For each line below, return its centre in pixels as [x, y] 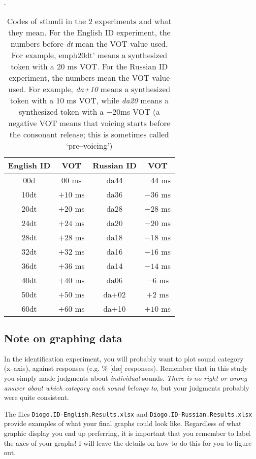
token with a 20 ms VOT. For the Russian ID [89, 66]
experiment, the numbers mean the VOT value [89, 77]
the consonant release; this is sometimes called [89, 134]
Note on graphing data [63, 338]
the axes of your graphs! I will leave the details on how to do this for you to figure [128, 443]
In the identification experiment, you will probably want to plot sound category [124, 358]
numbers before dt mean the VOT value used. [89, 43]
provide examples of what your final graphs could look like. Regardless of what [123, 423]
